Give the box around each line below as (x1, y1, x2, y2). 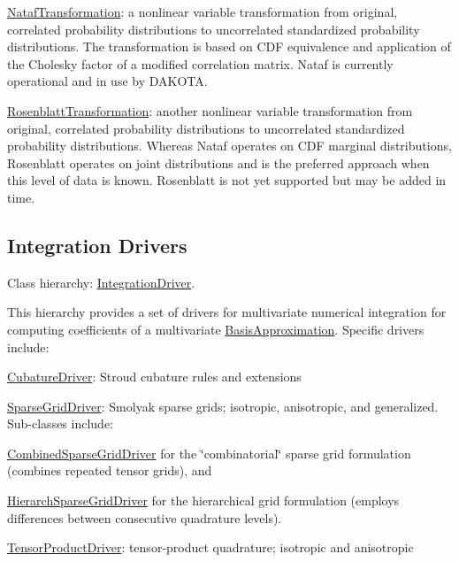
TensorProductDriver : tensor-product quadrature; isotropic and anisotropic (7, 538, 414, 557)
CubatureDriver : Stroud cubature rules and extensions (7, 367, 302, 386)
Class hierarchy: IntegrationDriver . (7, 273, 195, 291)
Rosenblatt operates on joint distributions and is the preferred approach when (7, 153, 430, 172)
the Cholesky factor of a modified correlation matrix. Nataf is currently (7, 54, 394, 73)
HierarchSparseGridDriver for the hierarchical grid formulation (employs (7, 491, 400, 510)
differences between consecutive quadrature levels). (7, 508, 282, 527)
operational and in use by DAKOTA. (7, 72, 208, 90)
